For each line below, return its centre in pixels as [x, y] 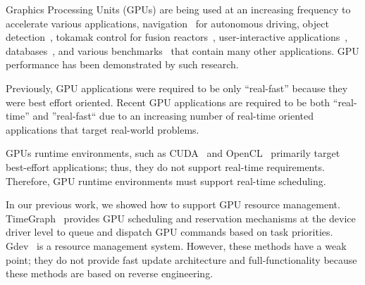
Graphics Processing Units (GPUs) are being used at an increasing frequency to [178, 9]
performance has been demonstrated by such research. [122, 64]
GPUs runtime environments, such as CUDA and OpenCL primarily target [173, 153]
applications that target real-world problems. [103, 129]
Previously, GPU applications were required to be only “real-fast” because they [177, 88]
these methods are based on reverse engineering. [110, 273]
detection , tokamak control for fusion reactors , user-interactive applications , [177, 37]
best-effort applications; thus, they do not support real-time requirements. [165, 166]
